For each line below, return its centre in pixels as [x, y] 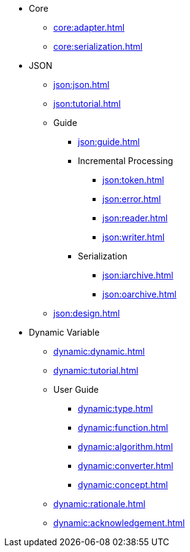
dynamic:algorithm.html [126, 447]
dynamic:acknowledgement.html [119, 523]
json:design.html [87, 313]
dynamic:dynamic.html [99, 351]
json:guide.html [109, 142]
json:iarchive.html [138, 275]
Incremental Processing [126, 161]
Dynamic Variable [64, 332]
